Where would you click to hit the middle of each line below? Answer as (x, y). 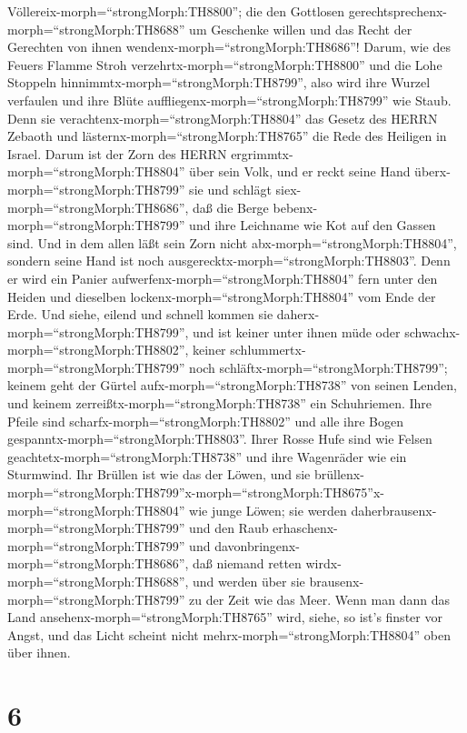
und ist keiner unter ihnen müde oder (297, 331)
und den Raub (229, 528)
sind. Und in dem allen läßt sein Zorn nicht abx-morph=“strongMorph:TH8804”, (232, 242)
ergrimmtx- (262, 153)
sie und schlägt (230, 189)
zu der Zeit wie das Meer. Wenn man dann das (319, 599)
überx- (432, 171)
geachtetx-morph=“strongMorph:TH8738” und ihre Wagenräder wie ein (207, 456)
